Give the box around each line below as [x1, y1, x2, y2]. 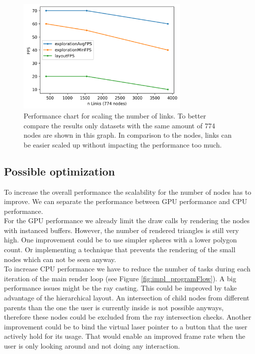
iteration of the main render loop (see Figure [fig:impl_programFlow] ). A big [4, 273, 236, 283]
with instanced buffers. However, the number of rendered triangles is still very [4, 225, 239, 235]
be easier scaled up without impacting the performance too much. [24, 139, 222, 149]
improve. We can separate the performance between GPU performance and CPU [4, 196, 247, 206]
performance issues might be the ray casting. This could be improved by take [4, 283, 237, 293]
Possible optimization [4, 163, 115, 178]
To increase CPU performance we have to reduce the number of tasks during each [4, 264, 251, 274]
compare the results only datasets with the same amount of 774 [24, 120, 215, 130]
